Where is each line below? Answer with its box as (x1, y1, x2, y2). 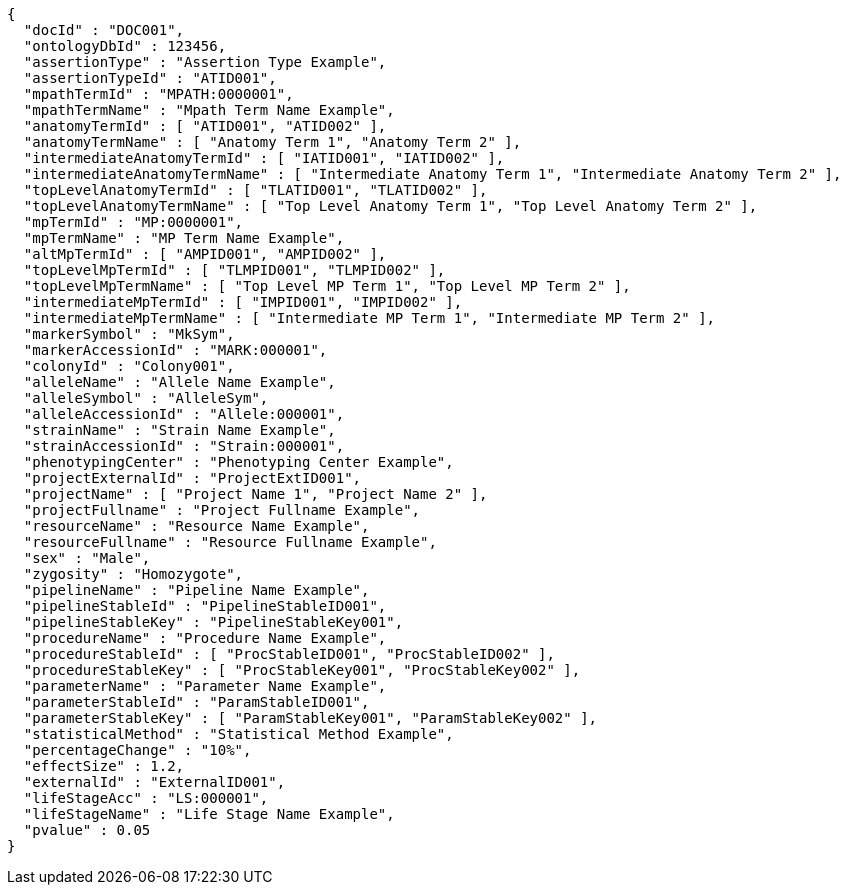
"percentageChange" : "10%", (23, 742, 252, 758)
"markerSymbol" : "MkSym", (23, 326, 235, 342)
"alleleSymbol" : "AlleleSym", (23, 390, 269, 406)
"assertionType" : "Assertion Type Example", (23, 54, 387, 70)
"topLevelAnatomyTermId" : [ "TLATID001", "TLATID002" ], (23, 182, 488, 198)
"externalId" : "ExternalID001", (23, 774, 286, 790)
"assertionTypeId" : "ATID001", (23, 70, 277, 86)
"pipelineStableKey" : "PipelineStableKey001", (23, 614, 404, 630)
